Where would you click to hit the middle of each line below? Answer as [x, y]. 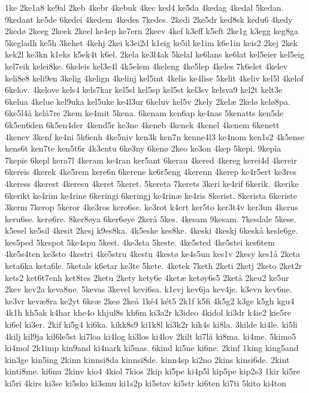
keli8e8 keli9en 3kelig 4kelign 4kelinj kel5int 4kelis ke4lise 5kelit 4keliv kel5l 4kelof [154, 78]
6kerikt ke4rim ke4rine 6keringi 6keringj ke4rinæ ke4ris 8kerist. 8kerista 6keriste [151, 195]
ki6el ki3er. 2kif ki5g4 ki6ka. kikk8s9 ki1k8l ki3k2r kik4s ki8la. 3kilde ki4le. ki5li [151, 324]
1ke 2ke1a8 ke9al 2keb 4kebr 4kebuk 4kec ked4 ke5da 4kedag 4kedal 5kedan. [144, 7]
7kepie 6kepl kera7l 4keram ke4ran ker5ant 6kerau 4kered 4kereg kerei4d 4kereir [151, 160]
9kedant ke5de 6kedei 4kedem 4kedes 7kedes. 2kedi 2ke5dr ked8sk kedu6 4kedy [149, 19]
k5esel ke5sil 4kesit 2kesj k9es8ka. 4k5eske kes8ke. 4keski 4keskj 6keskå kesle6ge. [152, 230]
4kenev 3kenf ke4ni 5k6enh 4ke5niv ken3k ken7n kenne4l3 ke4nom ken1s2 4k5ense [155, 136]
